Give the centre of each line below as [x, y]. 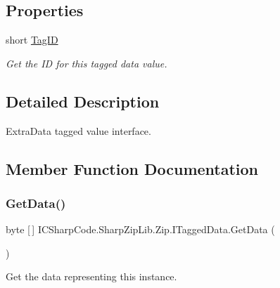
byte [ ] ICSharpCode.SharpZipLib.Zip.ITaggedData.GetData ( [140, 229]
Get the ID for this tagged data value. [87, 63]
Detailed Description [83, 101]
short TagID [32, 40]
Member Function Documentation [132, 168]
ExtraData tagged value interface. [78, 130]
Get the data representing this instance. [91, 276]
